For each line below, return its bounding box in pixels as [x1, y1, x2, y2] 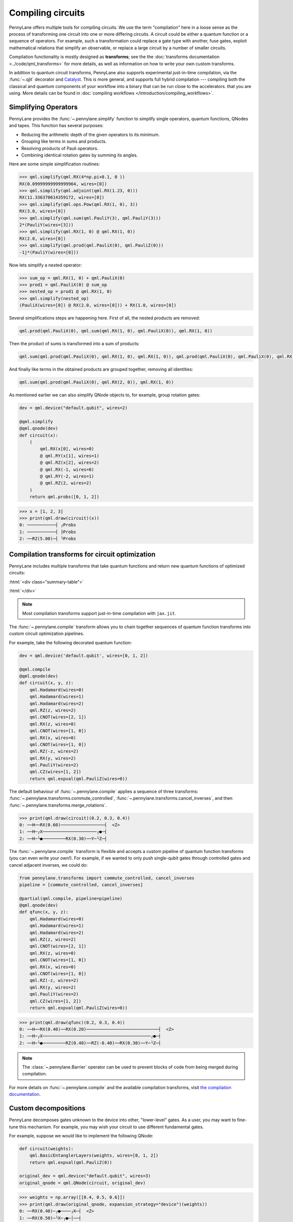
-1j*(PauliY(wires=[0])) [19, 249, 79, 255]
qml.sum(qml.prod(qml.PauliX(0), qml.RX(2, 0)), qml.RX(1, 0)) [19, 379, 174, 385]
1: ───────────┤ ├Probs [19, 529, 77, 535]
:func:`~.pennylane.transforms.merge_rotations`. [9, 802, 107, 808]
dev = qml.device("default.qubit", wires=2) [19, 405, 128, 411]
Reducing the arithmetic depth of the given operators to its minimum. [21, 131, 160, 137]
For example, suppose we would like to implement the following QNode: [9, 1133, 153, 1138]
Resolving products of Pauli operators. [21, 145, 99, 151]
